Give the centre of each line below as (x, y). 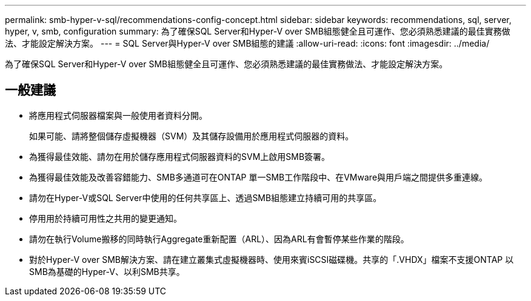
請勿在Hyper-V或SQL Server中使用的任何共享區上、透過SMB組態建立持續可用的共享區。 (205, 197)
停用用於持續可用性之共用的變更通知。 (105, 218)
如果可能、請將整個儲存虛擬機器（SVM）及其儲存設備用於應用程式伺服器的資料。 (192, 136)
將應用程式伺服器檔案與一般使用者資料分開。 (118, 115)
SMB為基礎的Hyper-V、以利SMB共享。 (107, 271)
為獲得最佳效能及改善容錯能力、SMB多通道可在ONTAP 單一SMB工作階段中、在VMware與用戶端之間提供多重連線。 (259, 177)
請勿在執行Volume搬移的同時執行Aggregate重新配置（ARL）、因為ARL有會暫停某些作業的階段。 (219, 239)
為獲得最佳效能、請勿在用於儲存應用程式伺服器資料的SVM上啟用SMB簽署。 (180, 156)
